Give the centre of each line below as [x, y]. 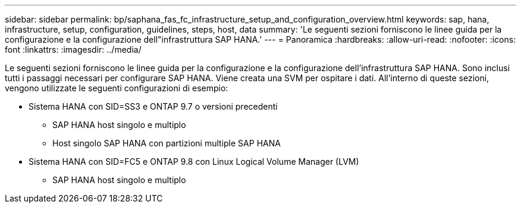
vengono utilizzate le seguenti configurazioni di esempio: [117, 88]
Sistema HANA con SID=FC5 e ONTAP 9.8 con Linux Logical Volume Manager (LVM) [194, 161]
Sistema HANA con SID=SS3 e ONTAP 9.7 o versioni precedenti [153, 106]
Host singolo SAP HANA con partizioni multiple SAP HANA [167, 143]
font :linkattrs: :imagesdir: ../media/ [73, 49]
